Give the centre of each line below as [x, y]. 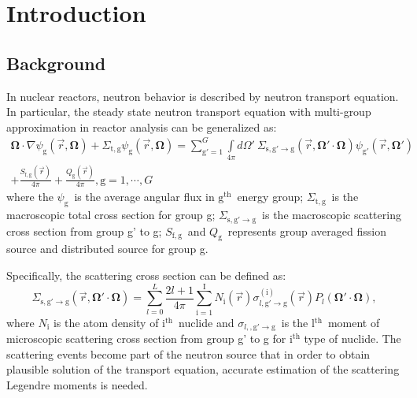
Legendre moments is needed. [77, 384]
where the [30, 197]
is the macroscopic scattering [332, 215]
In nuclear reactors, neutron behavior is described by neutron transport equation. [203, 96]
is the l [298, 322]
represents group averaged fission [307, 231]
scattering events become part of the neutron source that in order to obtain [188, 353]
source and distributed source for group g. [107, 249]
